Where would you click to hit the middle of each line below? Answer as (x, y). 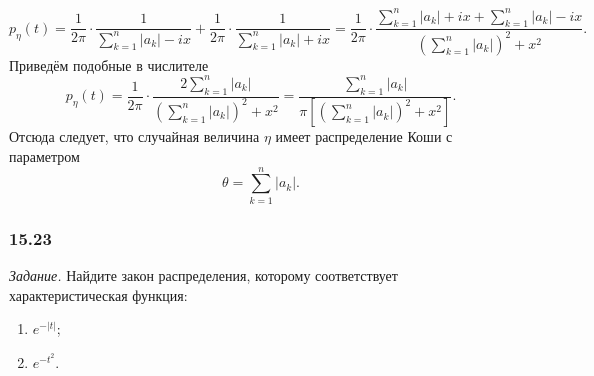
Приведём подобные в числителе (109, 64)
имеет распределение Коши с (364, 136)
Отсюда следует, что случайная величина (134, 136)
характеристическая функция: (98, 294)
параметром (44, 156)
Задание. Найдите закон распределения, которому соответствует (203, 274)
